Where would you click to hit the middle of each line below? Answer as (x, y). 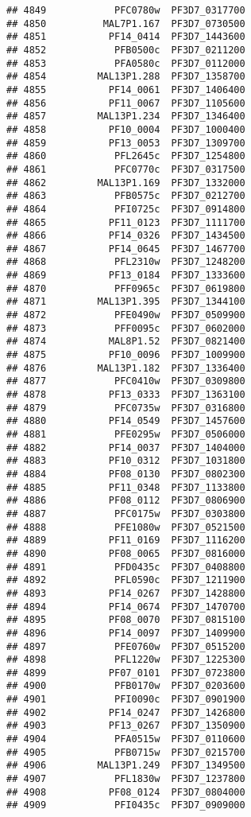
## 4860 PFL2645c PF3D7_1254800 (126, 156)
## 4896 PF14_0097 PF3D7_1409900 (126, 633)
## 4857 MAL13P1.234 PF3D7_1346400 (126, 117)
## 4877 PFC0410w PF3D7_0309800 (126, 381)
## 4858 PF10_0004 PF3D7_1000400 (126, 129)
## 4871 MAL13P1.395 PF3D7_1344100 (126, 302)
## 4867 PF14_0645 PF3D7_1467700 (126, 249)
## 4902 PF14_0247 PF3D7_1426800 (126, 712)
